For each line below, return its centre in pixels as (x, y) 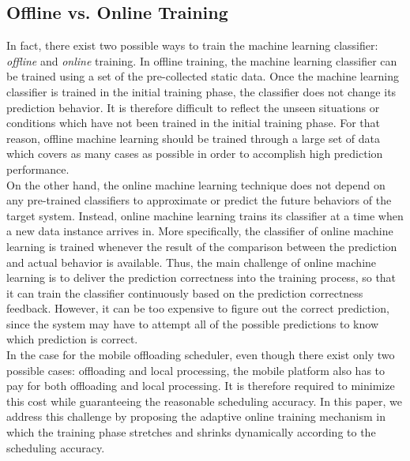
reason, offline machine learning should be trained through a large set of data (193, 138)
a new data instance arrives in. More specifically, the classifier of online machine (200, 231)
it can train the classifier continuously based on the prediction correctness (185, 292)
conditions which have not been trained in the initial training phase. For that (194, 123)
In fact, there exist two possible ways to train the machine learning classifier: (192, 45)
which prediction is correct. (72, 339)
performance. (38, 169)
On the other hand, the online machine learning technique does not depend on (196, 184)
